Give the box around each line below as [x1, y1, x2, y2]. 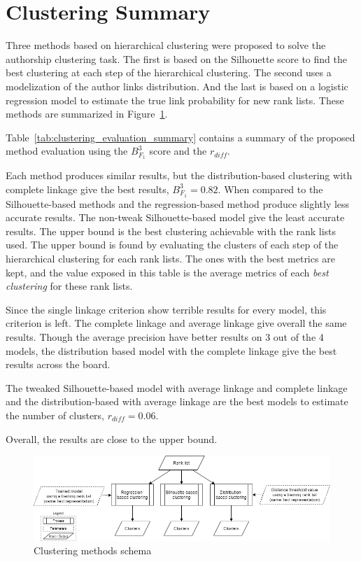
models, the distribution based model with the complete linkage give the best [6, 343, 337, 358]
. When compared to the [218, 181, 323, 196]
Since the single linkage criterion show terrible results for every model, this [6, 302, 327, 316]
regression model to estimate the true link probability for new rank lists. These [6, 92, 344, 107]
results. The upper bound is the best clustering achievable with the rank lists [6, 223, 337, 238]
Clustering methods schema [34, 543, 152, 558]
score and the [149, 143, 207, 158]
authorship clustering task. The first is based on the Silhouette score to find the [6, 51, 347, 66]
